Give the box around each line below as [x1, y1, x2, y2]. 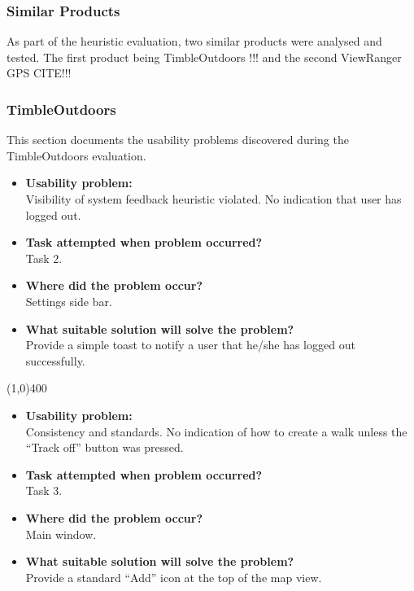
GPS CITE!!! [7, 64, 72, 81]
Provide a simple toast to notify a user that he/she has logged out [25, 336, 355, 353]
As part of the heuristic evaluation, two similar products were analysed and [7, 33, 382, 50]
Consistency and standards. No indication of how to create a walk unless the [25, 422, 407, 440]
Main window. [25, 525, 97, 542]
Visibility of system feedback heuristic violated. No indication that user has [25, 190, 402, 207]
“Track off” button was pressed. [25, 439, 184, 456]
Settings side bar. [25, 292, 112, 309]
